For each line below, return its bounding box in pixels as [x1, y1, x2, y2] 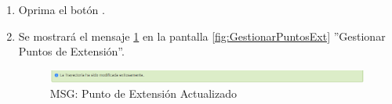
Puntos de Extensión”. [18, 43, 125, 59]
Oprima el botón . [18, 2, 105, 17]
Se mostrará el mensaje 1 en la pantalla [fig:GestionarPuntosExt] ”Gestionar [18, 27, 386, 44]
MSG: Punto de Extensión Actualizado [49, 85, 238, 102]
